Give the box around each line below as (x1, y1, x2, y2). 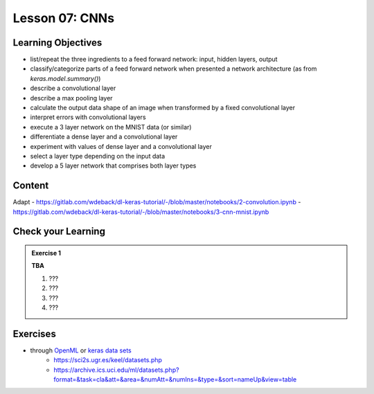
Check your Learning (12, 226, 105, 238)
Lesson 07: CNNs (12, 10, 114, 26)
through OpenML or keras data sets (30, 346, 132, 355)
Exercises (12, 328, 57, 339)
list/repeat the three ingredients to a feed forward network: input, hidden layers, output (30, 55, 278, 64)
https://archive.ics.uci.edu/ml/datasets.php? (53, 366, 179, 374)
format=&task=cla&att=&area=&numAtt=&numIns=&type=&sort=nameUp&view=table (53, 375, 297, 384)
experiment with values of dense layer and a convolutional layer (30, 142, 213, 150)
